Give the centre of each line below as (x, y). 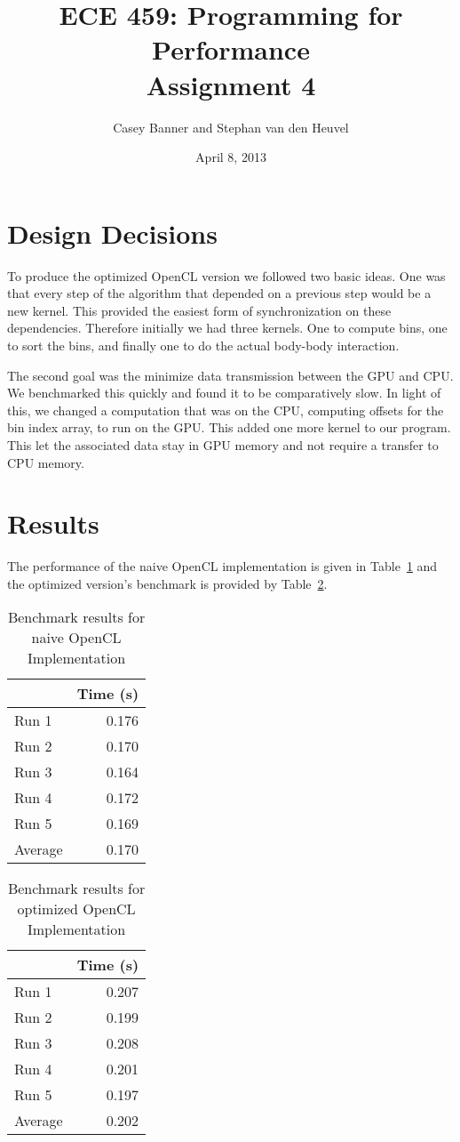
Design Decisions (112, 233)
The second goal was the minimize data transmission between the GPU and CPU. (230, 375)
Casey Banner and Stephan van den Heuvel (231, 127)
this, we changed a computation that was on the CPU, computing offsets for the (226, 410)
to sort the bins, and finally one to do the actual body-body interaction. (203, 345)
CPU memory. (46, 462)
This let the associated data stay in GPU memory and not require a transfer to (223, 444)
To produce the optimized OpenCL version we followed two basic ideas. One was (226, 275)
